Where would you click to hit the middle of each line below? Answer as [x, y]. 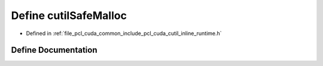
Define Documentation [54, 50]
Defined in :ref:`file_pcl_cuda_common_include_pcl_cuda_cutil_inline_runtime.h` [124, 33]
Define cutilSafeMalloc [69, 15]
